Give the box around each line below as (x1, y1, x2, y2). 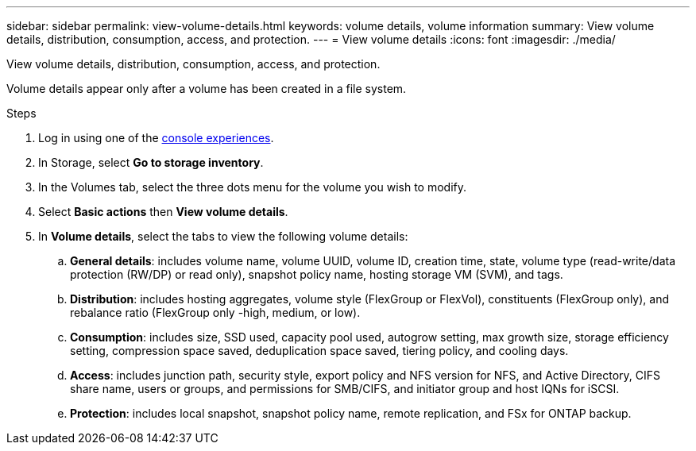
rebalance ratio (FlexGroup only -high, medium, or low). (70, 306, 361, 319)
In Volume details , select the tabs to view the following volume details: (38, 229, 408, 243)
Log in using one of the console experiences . (38, 131, 274, 145)
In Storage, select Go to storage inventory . (38, 156, 264, 169)
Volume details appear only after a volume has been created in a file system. (6, 82, 407, 95)
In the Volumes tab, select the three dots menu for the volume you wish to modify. (38, 180, 467, 194)
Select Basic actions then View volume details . (38, 205, 288, 218)
